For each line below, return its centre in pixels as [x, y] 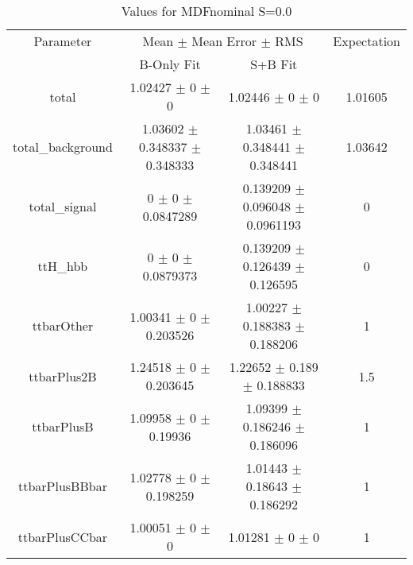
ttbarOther [63, 325]
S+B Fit [274, 64]
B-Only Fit [170, 64]
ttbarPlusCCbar [63, 536]
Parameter [63, 41]
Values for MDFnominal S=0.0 [206, 11]
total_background [63, 147]
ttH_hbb [63, 266]
